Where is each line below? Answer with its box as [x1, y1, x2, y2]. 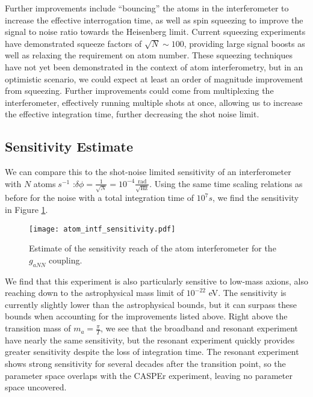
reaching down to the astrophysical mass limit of [5, 286, 184, 299]
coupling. [49, 253, 82, 266]
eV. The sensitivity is [208, 286, 287, 299]
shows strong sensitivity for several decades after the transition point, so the [5, 357, 286, 370]
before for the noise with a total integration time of [5, 191, 194, 204]
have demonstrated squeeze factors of [5, 37, 142, 49]
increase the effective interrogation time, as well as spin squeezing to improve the [5, 13, 303, 26]
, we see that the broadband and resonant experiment [100, 322, 298, 334]
